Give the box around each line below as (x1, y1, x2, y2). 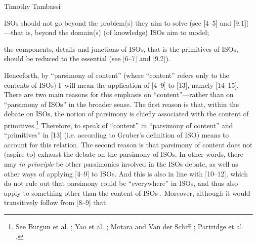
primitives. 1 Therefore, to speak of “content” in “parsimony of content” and (4, 118, 233, 130)
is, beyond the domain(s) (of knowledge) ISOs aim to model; (26, 27, 209, 37)
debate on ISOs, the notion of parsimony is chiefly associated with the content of (4, 108, 249, 119)
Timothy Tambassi (4, 1, 61, 11)
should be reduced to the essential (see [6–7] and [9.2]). (4, 53, 171, 64)
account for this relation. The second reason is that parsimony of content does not (4, 139, 253, 149)
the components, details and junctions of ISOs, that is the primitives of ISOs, (4, 43, 238, 54)
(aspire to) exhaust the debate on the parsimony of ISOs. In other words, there (4, 149, 243, 159)
